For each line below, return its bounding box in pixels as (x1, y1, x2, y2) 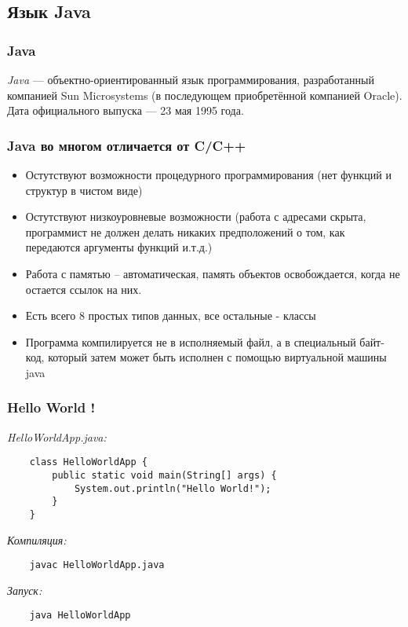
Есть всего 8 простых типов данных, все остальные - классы (25, 307, 316, 324)
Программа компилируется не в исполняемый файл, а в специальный (25, 333, 356, 350)
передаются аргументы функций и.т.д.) (25, 239, 213, 255)
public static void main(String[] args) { (52, 470, 277, 481)
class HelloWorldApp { (29, 456, 148, 468)
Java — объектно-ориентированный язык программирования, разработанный (7, 71, 374, 87)
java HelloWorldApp (29, 610, 131, 621)
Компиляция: (7, 531, 67, 548)
